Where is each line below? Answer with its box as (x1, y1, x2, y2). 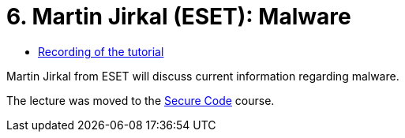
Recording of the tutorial (38, 44, 164, 58)
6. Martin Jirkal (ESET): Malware (6, 3, 351, 30)
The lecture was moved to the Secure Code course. (6, 93, 275, 107)
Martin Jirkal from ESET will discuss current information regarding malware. (6, 69, 399, 83)
